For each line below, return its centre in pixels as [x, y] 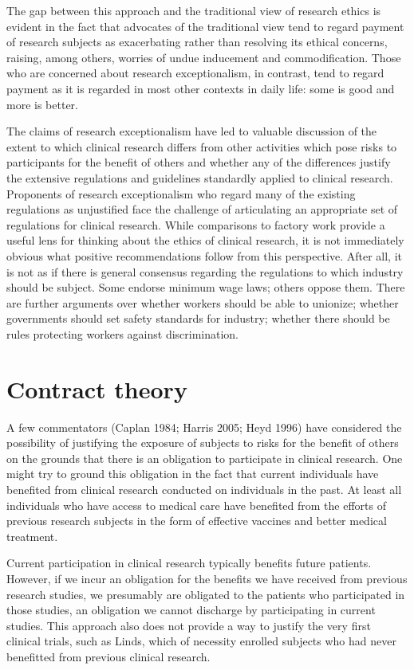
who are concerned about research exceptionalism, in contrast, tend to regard [195, 73]
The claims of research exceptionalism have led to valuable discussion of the [192, 131]
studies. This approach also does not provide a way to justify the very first [189, 625]
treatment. [32, 536]
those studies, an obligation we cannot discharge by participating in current [191, 610]
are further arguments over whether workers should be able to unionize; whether [203, 302]
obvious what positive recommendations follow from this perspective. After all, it [204, 255]
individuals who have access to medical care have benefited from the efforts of [196, 505]
